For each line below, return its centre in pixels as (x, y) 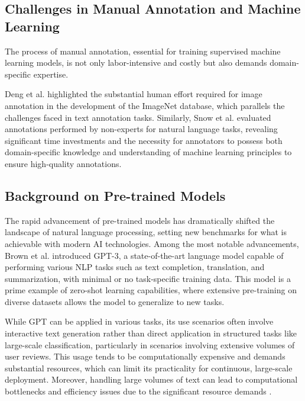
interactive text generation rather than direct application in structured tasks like (151, 333)
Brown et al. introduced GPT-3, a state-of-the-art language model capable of (144, 255)
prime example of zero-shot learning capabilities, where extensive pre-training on (151, 290)
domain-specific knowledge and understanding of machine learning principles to (148, 152)
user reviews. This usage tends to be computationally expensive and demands (145, 356)
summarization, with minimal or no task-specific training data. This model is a (148, 278)
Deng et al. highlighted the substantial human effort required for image (134, 94)
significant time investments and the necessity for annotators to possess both (144, 140)
